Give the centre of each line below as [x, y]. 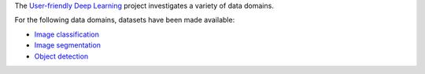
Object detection [61, 56]
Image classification [67, 34]
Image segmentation [68, 45]
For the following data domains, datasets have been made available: [125, 20]
